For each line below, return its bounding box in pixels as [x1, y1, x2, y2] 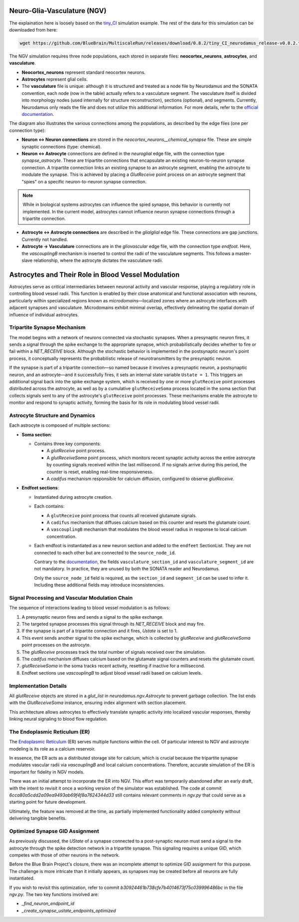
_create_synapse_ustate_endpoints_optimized [21, 908, 116, 914]
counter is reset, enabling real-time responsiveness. [46, 469, 154, 475]
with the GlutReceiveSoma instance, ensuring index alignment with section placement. [9, 700, 187, 706]
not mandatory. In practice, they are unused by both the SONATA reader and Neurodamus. [34, 566, 220, 572]
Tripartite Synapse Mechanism [9, 324, 86, 331]
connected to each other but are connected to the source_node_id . [34, 550, 176, 556]
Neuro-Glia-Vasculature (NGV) [9, 6, 107, 15]
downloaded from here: [9, 26, 57, 32]
